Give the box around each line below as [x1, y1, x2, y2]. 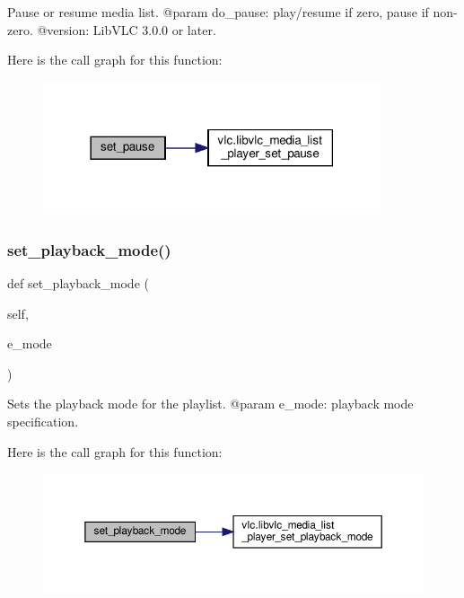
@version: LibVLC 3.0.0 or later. [37, 20, 216, 39]
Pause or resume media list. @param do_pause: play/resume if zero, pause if [7, 3, 429, 21]
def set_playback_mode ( [7, 273, 149, 292]
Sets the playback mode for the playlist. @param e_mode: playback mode [7, 394, 414, 413]
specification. [7, 411, 79, 430]
